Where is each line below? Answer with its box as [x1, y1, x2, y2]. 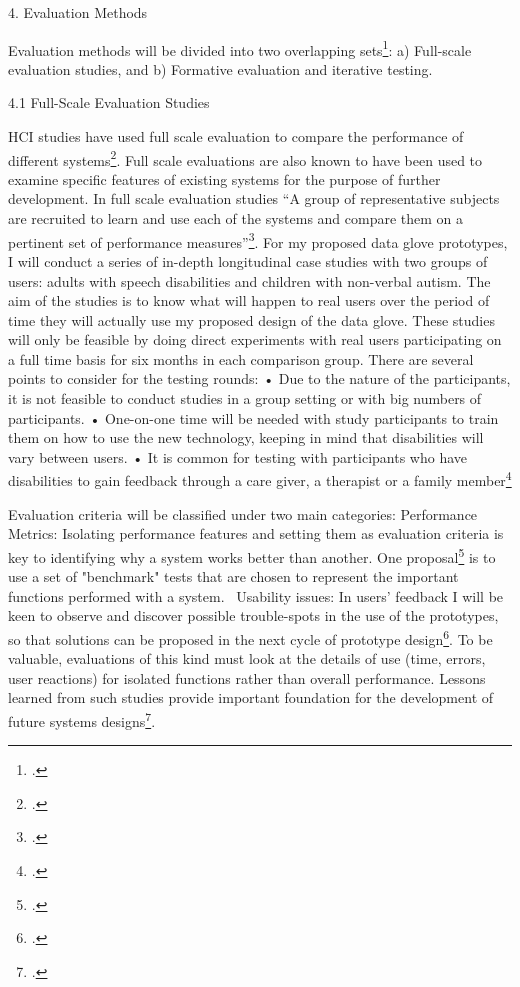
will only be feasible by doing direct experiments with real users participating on [8, 329, 502, 350]
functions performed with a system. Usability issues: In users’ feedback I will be [8, 585, 504, 606]
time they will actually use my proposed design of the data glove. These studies [8, 309, 495, 330]
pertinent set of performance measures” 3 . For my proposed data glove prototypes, [8, 228, 508, 252]
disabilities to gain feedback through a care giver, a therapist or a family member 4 [8, 467, 512, 491]
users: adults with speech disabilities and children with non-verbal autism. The [8, 270, 491, 291]
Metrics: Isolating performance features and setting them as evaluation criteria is [8, 523, 504, 544]
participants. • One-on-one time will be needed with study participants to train [8, 407, 499, 428]
